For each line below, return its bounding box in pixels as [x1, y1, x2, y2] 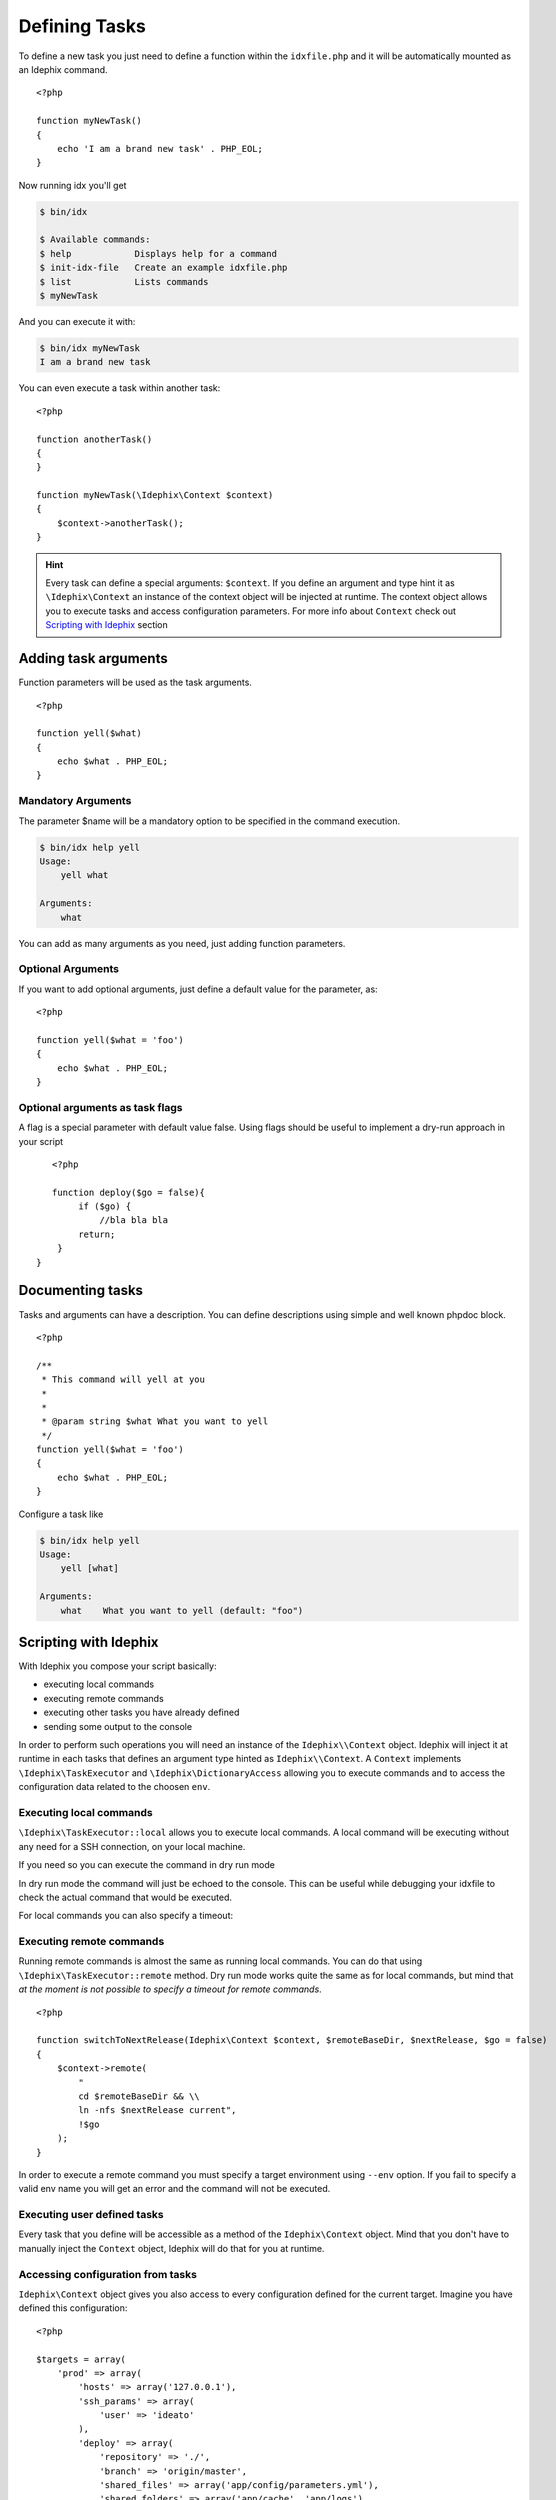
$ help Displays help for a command [39, 248, 277, 259]
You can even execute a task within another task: [18, 382, 221, 394]
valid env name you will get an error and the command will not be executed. [18, 2183, 331, 2195]
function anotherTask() [36, 433, 153, 445]
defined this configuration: [18, 2302, 128, 2314]
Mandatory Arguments [18, 794, 132, 808]
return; [78, 1228, 116, 1240]
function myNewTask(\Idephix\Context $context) [36, 490, 274, 501]
